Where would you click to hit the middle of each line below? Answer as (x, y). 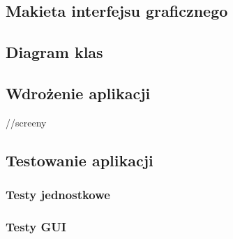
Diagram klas (54, 52)
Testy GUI (36, 226)
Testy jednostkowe (58, 195)
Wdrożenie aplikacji (78, 93)
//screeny (26, 122)
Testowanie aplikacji (80, 160)
